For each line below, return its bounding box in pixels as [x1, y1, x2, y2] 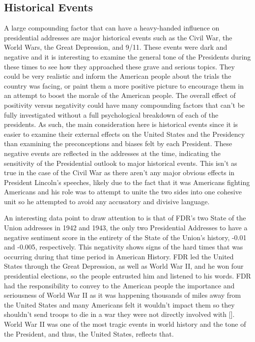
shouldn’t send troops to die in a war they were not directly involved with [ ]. [4, 309, 235, 319]
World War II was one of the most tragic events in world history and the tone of [4, 319, 246, 329]
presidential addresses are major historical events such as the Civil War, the [4, 32, 232, 42]
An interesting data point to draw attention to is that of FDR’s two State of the [4, 213, 246, 223]
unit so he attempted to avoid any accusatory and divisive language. [4, 196, 210, 206]
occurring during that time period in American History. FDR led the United [4, 251, 234, 261]
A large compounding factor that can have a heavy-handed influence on [4, 23, 220, 33]
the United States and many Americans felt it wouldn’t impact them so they [4, 299, 235, 310]
